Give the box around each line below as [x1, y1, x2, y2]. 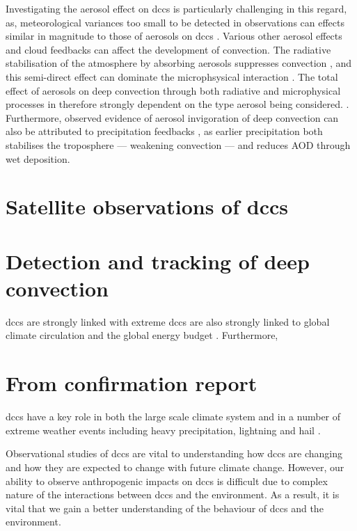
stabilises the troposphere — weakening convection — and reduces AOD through [6, 137, 351, 152]
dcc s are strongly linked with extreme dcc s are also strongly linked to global [6, 314, 330, 328]
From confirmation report [6, 369, 257, 397]
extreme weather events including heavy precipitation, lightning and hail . [6, 422, 321, 437]
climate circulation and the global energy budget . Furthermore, [6, 328, 278, 342]
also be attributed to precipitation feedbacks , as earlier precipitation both [6, 124, 323, 138]
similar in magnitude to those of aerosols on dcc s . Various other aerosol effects [6, 29, 342, 43]
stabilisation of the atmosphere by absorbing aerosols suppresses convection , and [6, 56, 352, 70]
